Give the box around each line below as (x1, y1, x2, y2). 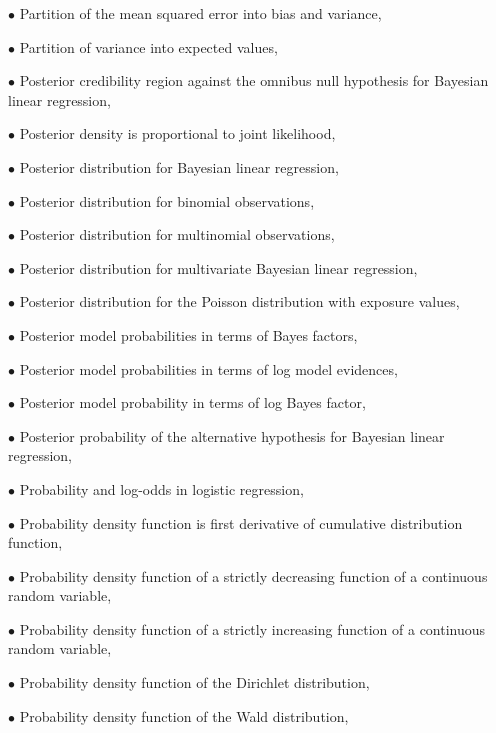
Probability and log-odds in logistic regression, (19, 478, 304, 499)
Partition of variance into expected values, (19, 36, 278, 57)
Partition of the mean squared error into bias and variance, (19, 3, 382, 23)
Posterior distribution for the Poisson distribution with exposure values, (19, 291, 460, 312)
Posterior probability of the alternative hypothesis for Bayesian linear (19, 425, 445, 446)
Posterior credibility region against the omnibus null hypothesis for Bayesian (19, 70, 489, 91)
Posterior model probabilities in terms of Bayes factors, (19, 324, 358, 345)
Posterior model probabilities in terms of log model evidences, (19, 358, 398, 379)
